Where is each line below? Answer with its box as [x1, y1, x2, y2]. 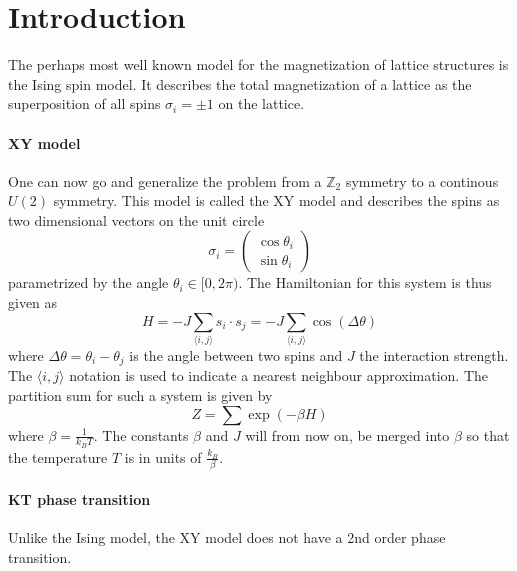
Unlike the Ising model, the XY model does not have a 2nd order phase [8, 526, 446, 547]
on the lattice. [218, 93, 305, 114]
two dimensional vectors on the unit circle [8, 209, 265, 230]
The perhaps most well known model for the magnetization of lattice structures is [8, 54, 509, 75]
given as [8, 292, 58, 313]
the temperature [8, 446, 108, 467]
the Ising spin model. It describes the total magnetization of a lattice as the [8, 73, 472, 94]
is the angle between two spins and [129, 345, 343, 365]
